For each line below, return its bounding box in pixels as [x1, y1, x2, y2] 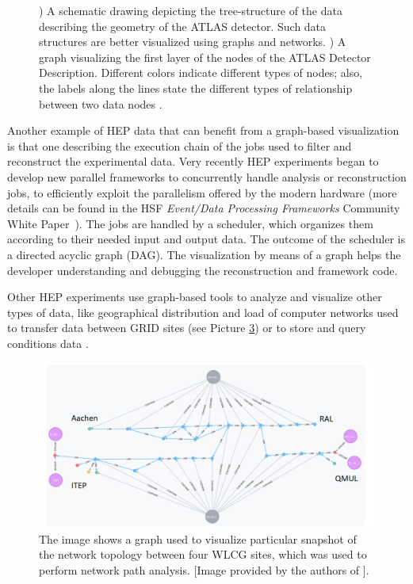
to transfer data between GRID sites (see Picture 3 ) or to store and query [7, 319, 366, 336]
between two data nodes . [39, 95, 163, 112]
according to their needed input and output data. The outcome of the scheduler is [7, 231, 405, 247]
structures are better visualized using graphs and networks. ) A [39, 33, 346, 50]
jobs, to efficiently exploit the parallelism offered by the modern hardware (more [7, 184, 397, 200]
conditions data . [7, 334, 89, 351]
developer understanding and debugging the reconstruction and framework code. [7, 261, 398, 278]
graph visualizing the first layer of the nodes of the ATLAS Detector [39, 48, 371, 65]
